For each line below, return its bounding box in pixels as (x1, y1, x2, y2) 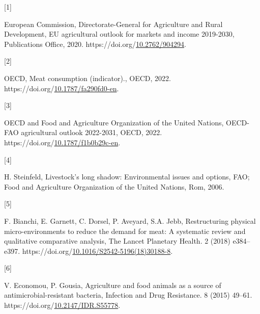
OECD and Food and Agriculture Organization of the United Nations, (4, 117, 224, 127)
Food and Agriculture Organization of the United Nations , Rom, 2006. (4, 181, 224, 192)
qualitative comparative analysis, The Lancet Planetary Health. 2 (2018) (4, 235, 230, 246)
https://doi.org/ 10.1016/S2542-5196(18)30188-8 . (22, 245, 173, 256)
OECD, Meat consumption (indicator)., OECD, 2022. (4, 72, 171, 83)
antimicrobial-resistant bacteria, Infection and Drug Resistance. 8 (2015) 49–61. (4, 290, 252, 300)
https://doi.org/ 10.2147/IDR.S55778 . (4, 300, 121, 310)
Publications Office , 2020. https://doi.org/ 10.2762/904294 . (4, 38, 186, 49)
